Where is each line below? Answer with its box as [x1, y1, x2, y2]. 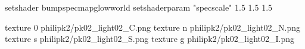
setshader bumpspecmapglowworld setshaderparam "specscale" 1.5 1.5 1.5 [5, 1, 273, 13]
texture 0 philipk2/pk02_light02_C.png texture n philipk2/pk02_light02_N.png [5, 21, 301, 33]
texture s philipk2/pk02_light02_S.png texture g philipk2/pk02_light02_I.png [5, 32, 294, 45]
